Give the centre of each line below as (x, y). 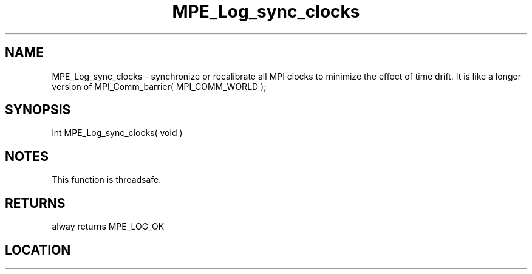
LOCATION (38, 250)
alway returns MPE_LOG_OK (108, 227)
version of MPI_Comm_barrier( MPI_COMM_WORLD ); (159, 86)
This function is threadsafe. (107, 180)
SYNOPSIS (38, 110)
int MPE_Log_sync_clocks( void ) (117, 133)
